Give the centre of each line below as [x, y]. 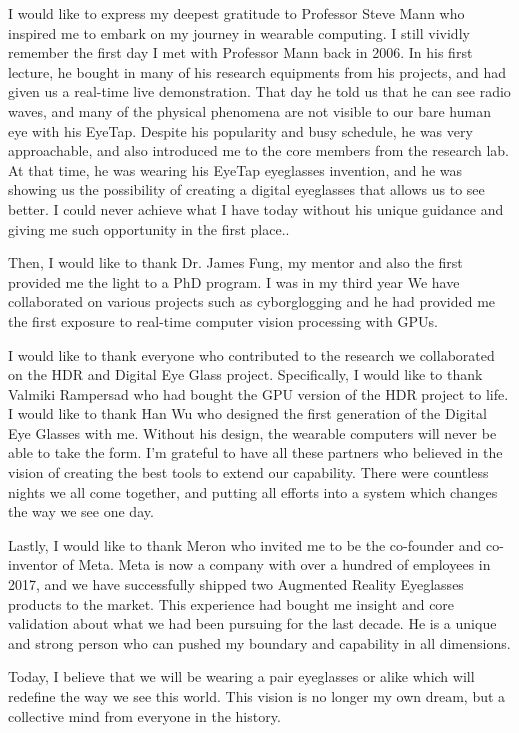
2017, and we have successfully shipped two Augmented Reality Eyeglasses [236, 584]
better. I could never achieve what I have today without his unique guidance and [256, 208]
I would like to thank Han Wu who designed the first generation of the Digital [247, 413]
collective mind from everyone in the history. [144, 715]
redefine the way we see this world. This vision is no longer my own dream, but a [257, 696]
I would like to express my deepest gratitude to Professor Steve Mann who [236, 13]
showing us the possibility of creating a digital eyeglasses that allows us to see [246, 189]
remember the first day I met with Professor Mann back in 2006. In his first [240, 52]
